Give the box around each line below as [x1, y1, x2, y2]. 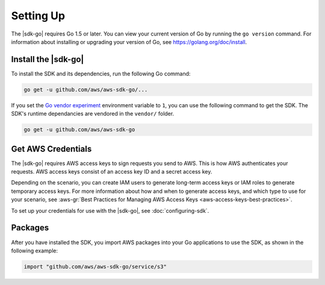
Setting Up [11, 9, 66, 22]
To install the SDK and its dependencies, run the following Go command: [11, 70, 191, 77]
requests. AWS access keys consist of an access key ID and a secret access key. [11, 168, 212, 175]
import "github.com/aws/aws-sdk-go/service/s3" [23, 263, 167, 270]
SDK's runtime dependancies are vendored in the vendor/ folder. [11, 110, 175, 117]
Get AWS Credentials [11, 143, 92, 154]
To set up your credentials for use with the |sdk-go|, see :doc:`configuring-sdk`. [11, 207, 209, 214]
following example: [11, 247, 58, 254]
